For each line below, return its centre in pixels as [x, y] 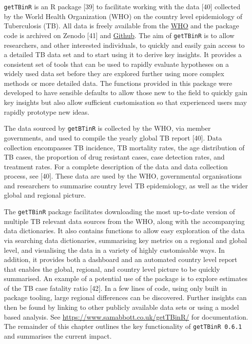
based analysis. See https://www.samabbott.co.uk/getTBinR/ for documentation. [126, 316]
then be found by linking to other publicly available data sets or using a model [122, 307]
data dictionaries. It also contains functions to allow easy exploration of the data [124, 231]
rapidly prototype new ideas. [47, 111]
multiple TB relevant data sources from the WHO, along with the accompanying [124, 221]
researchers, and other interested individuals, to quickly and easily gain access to [124, 45]
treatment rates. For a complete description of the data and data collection [116, 166]
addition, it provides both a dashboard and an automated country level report [121, 259]
